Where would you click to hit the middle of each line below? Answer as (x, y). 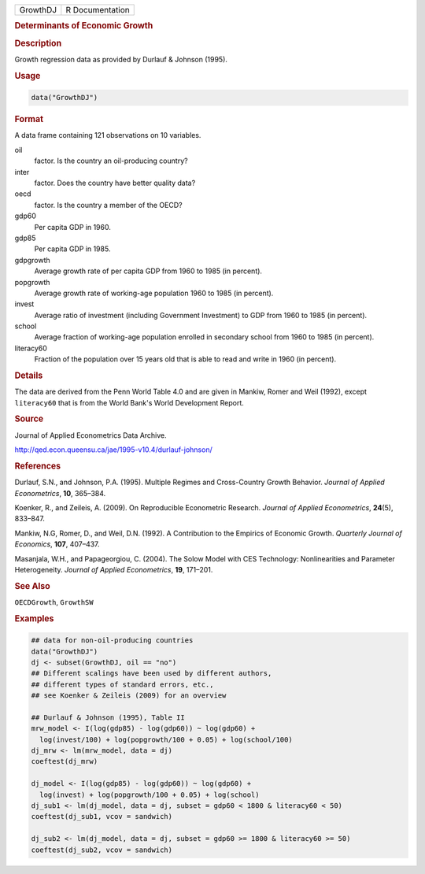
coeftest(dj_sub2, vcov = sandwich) (102, 850)
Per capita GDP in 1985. (72, 249)
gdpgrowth (32, 260)
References (38, 466)
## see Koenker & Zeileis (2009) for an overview (129, 696)
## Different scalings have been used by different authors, (152, 674)
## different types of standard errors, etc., (122, 684)
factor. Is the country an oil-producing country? (111, 161)
